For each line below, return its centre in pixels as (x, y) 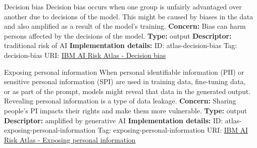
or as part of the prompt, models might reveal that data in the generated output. (127, 91)
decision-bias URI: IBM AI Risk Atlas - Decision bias (85, 55)
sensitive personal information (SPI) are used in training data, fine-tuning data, (125, 81)
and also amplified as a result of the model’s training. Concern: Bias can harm (125, 26)
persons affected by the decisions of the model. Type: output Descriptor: (118, 35)
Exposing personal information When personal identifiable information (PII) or (124, 72)
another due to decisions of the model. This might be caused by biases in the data (128, 16)
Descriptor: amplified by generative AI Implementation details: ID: (113, 120)
